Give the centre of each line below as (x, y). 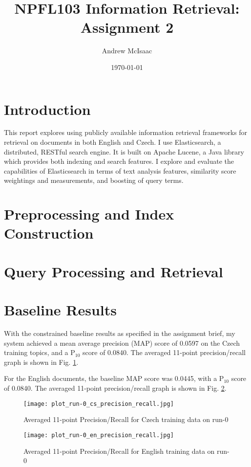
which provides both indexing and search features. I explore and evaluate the (119, 161)
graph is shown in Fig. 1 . (41, 362)
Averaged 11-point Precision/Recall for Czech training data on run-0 (126, 419)
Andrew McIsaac (127, 51)
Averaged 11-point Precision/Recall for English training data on (119, 451)
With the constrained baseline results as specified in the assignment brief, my (120, 333)
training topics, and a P (40, 352)
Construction (49, 233)
